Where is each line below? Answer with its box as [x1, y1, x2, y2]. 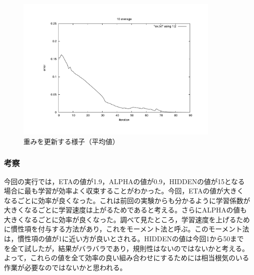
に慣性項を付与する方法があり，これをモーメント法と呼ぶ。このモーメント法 [4, 224, 249, 234]
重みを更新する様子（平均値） [23, 136, 119, 146]
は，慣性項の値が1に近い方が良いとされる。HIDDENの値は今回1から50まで [4, 233, 244, 244]
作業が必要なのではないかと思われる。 [4, 262, 127, 272]
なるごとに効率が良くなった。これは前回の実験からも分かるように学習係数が [4, 195, 250, 205]
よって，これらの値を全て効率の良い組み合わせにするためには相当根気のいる [4, 253, 250, 263]
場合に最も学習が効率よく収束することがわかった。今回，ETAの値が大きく [4, 186, 244, 196]
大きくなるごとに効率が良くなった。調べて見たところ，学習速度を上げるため [4, 214, 250, 224]
